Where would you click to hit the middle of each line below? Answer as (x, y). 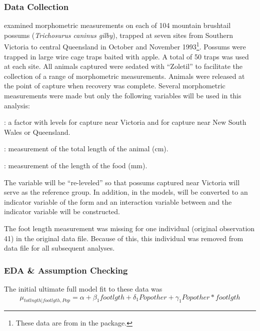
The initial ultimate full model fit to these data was (83, 288)
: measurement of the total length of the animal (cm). (86, 149)
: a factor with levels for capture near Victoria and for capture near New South (125, 122)
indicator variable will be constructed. (62, 211)
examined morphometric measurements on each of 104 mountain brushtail (117, 25)
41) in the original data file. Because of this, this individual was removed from (124, 238)
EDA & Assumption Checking (66, 270)
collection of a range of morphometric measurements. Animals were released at (124, 76)
